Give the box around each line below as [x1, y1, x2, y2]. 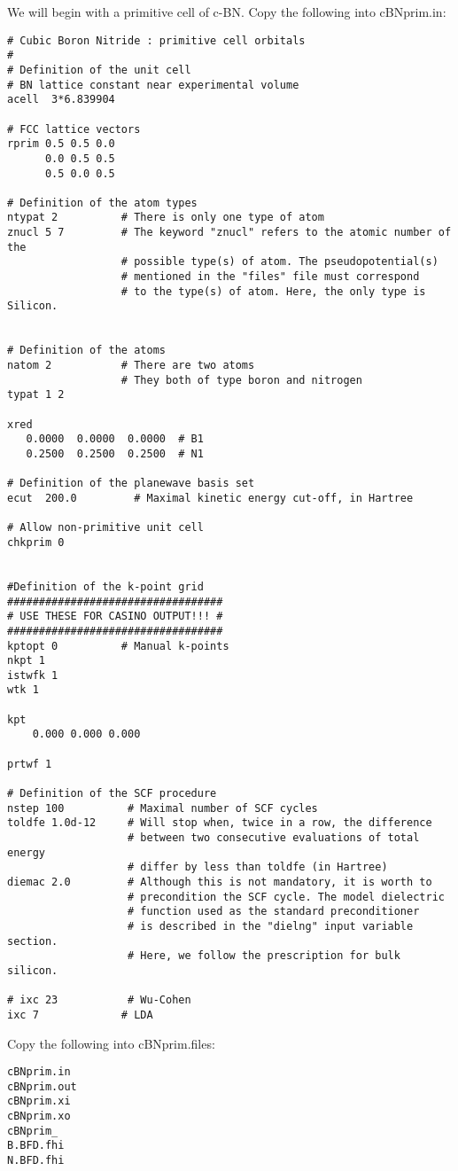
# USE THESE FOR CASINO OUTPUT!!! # [7, 610, 223, 623]
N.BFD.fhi [7, 1154, 65, 1167]
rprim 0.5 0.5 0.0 [7, 137, 115, 151]
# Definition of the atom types [7, 196, 198, 209]
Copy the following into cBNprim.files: [7, 1034, 215, 1052]
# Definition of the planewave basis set [7, 477, 255, 490]
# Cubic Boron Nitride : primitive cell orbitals [7, 34, 306, 47]
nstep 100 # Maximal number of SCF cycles [7, 801, 318, 815]
